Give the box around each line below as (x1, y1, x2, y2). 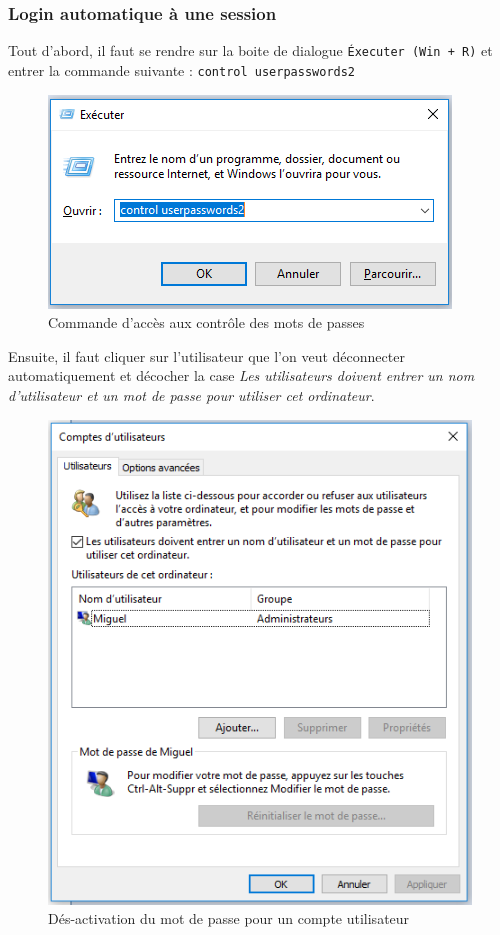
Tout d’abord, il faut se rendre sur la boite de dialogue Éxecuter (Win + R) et (8, 40, 493, 61)
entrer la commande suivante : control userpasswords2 (8, 59, 356, 80)
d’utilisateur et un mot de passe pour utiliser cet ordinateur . (8, 384, 375, 405)
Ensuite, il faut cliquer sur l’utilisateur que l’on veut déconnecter (8, 345, 405, 366)
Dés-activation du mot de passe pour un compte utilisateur (48, 908, 410, 929)
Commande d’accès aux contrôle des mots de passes (48, 312, 365, 333)
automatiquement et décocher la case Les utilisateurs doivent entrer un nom (8, 365, 475, 386)
